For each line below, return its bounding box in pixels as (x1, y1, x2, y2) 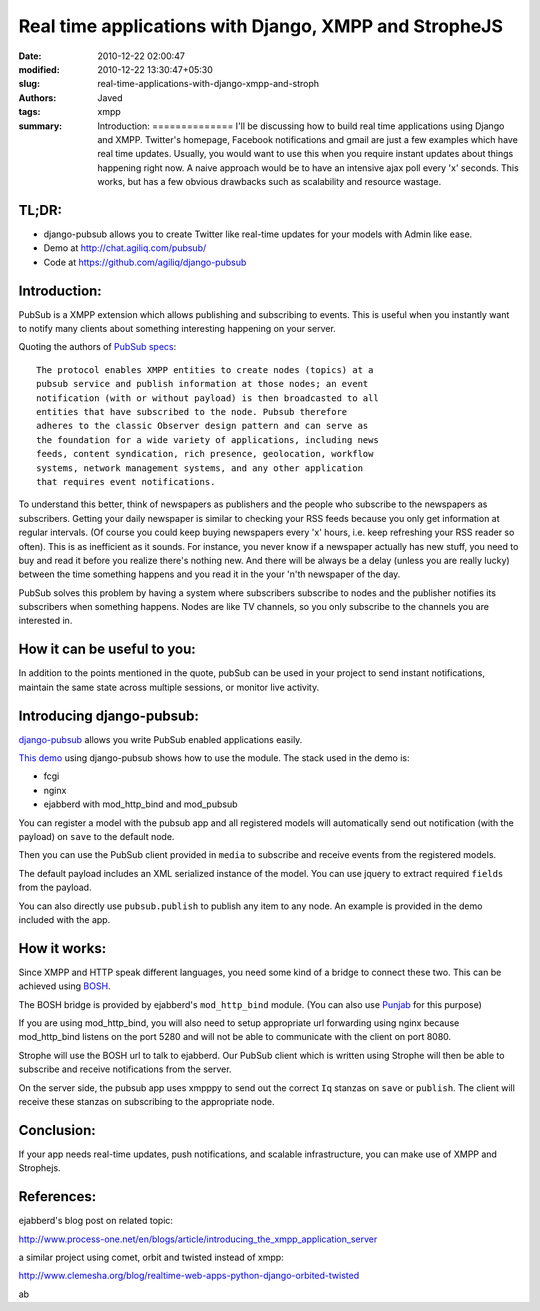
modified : (18, 63, 60, 75)
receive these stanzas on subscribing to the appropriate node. (18, 1096, 275, 1107)
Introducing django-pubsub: (18, 707, 200, 724)
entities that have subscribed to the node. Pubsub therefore (36, 406, 348, 417)
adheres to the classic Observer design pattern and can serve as (36, 420, 369, 432)
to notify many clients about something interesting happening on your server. (18, 323, 337, 335)
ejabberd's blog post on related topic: (18, 1215, 174, 1227)
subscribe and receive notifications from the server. (18, 1063, 232, 1075)
